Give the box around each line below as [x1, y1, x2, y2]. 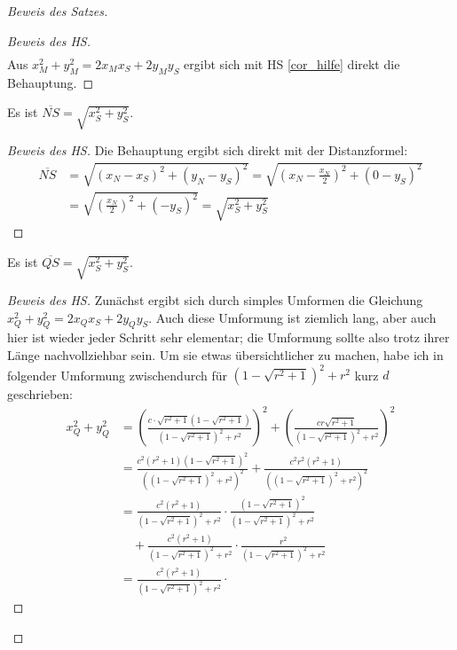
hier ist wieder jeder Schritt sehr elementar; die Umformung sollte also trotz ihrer [7, 328, 450, 347]
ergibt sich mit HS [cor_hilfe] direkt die [184, 54, 400, 73]
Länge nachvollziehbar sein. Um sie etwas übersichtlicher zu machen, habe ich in [7, 346, 444, 364]
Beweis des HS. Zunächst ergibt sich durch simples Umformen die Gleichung [7, 291, 423, 309]
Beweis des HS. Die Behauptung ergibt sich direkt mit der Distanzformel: [7, 141, 408, 160]
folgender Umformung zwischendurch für [7, 365, 227, 384]
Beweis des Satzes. [7, 2, 108, 20]
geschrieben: [7, 385, 74, 403]
